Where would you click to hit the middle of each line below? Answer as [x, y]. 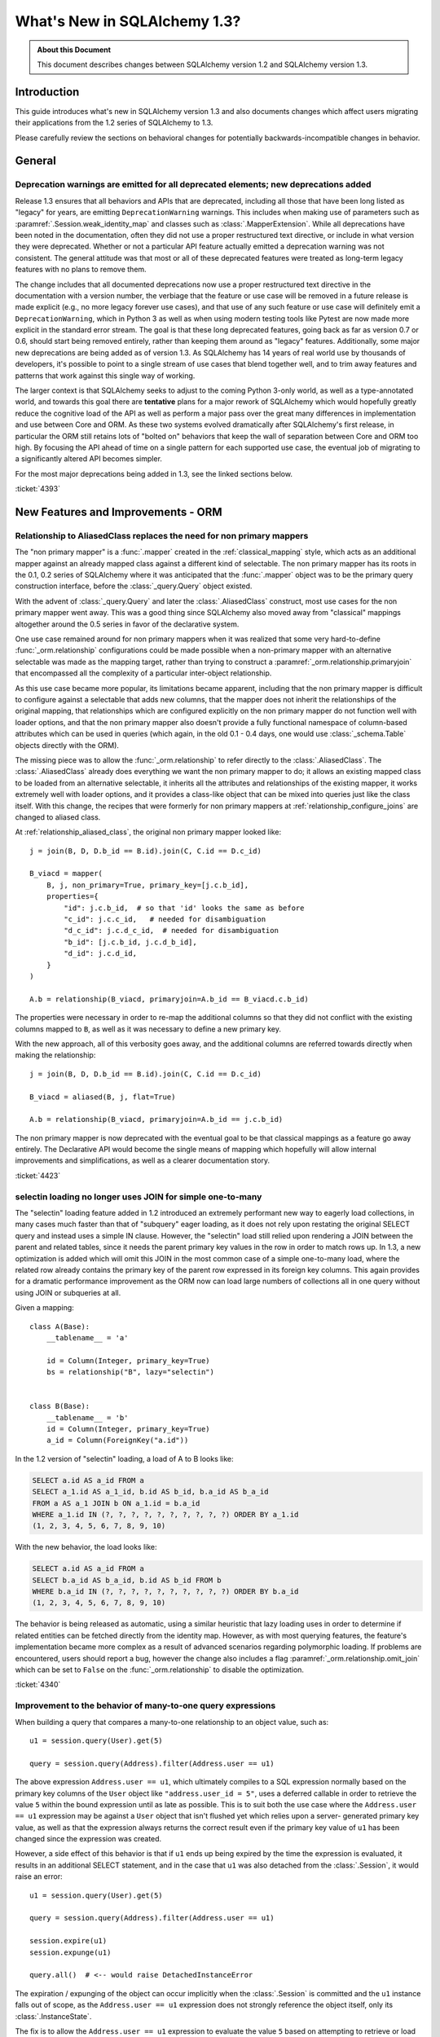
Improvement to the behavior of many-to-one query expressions [145, 1705]
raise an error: [39, 1876]
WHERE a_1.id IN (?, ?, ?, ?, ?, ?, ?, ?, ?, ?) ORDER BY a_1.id [165, 1514]
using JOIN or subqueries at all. [68, 1292]
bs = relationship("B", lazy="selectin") [130, 1372]
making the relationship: [55, 1055]
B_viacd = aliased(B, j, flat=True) [103, 1097]
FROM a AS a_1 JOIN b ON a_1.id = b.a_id [116, 1503]
